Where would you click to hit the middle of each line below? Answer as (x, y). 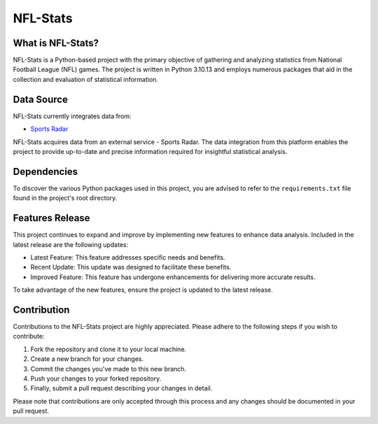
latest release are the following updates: (71, 244)
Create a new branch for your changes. (87, 359)
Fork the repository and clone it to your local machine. (108, 349)
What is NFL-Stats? (56, 43)
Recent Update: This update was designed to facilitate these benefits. (131, 267)
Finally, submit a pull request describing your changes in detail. (121, 388)
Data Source (40, 99)
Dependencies (45, 171)
